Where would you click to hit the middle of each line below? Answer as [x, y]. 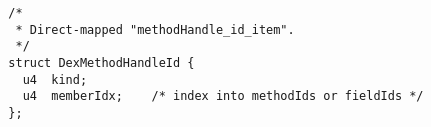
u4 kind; [55, 79]
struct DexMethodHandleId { [101, 62]
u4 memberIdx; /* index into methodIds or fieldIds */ [223, 96]
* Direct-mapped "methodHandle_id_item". [155, 29]
